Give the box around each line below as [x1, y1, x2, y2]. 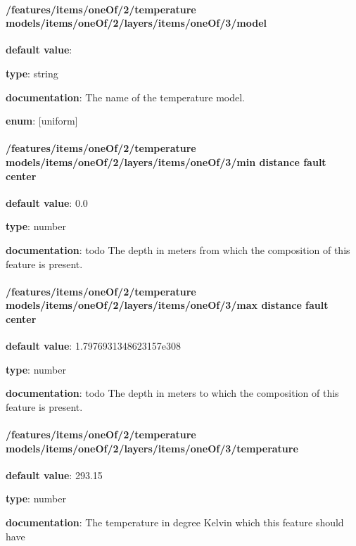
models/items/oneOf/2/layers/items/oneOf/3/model [6, 15, 267, 30]
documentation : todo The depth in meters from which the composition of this [6, 242, 350, 257]
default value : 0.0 [6, 195, 88, 210]
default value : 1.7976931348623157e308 [6, 338, 181, 353]
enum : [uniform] [6, 113, 78, 128]
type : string [6, 65, 58, 80]
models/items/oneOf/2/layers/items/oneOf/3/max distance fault [6, 298, 329, 312]
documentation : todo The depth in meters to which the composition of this [6, 386, 339, 400]
